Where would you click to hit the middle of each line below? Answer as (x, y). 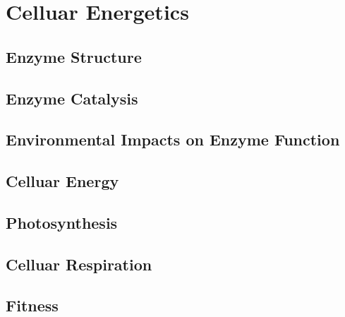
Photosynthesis (62, 222)
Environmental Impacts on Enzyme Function (173, 139)
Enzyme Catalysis (72, 98)
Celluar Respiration (79, 264)
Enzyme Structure (74, 56)
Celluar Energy (62, 181)
